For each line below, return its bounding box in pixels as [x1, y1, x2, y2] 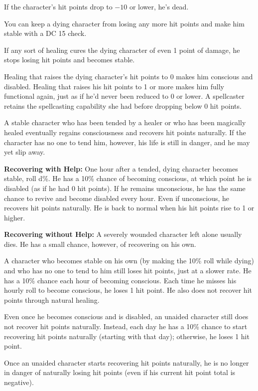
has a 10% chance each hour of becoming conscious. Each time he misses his [4, 275, 237, 285]
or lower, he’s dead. [129, 1, 189, 11]
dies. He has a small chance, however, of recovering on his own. [4, 238, 196, 249]
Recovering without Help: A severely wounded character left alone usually [4, 229, 242, 239]
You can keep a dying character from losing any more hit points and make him [4, 18, 245, 28]
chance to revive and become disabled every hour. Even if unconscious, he [4, 193, 230, 203]
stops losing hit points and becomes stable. [4, 54, 135, 65]
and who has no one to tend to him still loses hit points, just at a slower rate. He [4, 265, 252, 276]
